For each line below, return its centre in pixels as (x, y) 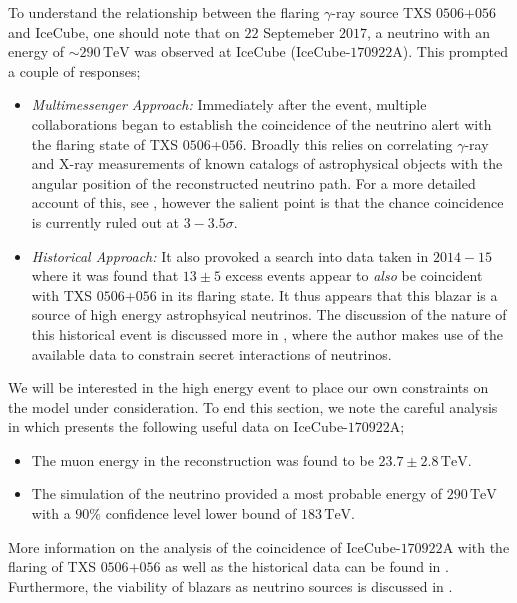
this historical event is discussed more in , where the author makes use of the (267, 333)
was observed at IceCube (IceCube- (242, 51)
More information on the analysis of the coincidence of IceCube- (204, 546)
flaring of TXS (52, 566)
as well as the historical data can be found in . (307, 566)
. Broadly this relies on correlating (347, 143)
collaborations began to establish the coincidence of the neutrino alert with (261, 123)
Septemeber (299, 31)
